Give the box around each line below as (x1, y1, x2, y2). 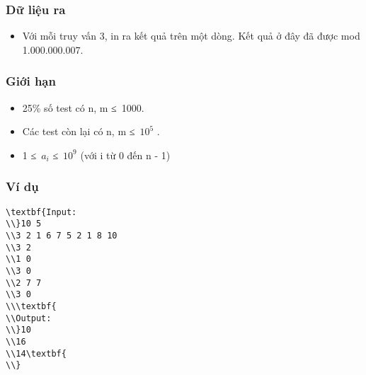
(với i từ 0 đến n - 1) (80, 147, 171, 162)
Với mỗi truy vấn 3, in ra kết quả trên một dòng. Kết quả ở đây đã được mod (22, 28, 360, 43)
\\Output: (6, 313, 52, 323)
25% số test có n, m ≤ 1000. (22, 100, 144, 115)
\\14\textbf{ (6, 348, 67, 359)
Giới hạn (6, 72, 56, 90)
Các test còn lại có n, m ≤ (22, 124, 135, 139)
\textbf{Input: (6, 207, 77, 217)
